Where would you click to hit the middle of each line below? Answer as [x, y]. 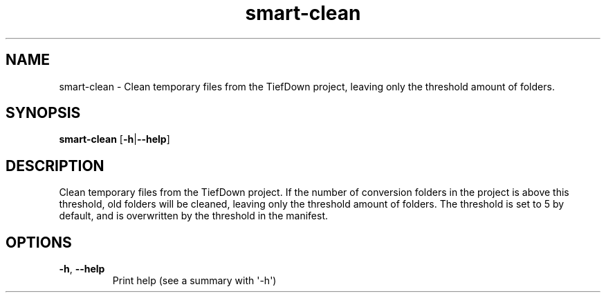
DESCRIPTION [55, 166]
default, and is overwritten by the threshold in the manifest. [194, 216]
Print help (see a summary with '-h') [194, 281]
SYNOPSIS [43, 113]
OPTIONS [39, 242]
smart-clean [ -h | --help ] [114, 139]
